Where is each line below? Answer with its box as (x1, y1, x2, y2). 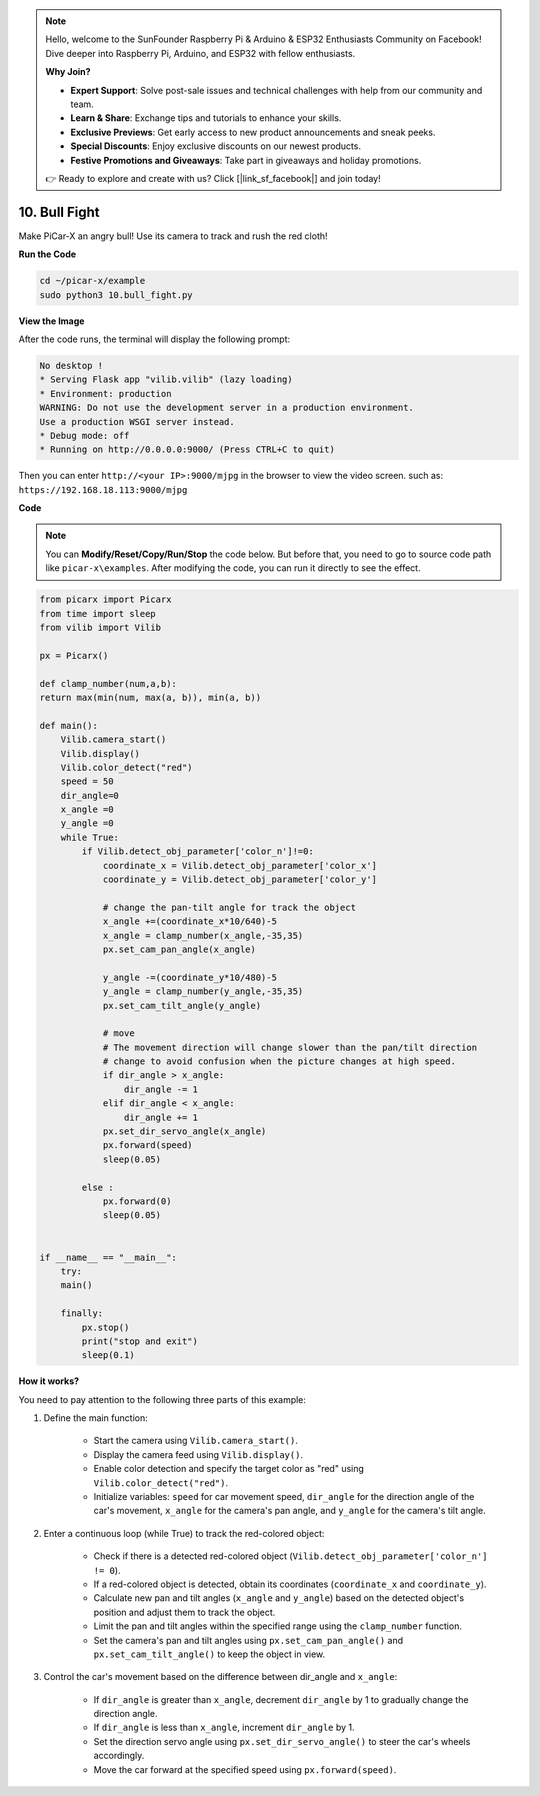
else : (81, 1181, 114, 1193)
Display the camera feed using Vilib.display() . (93, 1448, 304, 1460)
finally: (60, 1308, 104, 1319)
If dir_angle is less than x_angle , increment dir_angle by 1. (93, 1721, 355, 1734)
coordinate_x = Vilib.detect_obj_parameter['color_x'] (102, 860, 378, 871)
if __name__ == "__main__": (39, 1251, 177, 1263)
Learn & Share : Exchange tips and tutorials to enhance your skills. (70, 112, 342, 124)
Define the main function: (43, 1412, 149, 1424)
